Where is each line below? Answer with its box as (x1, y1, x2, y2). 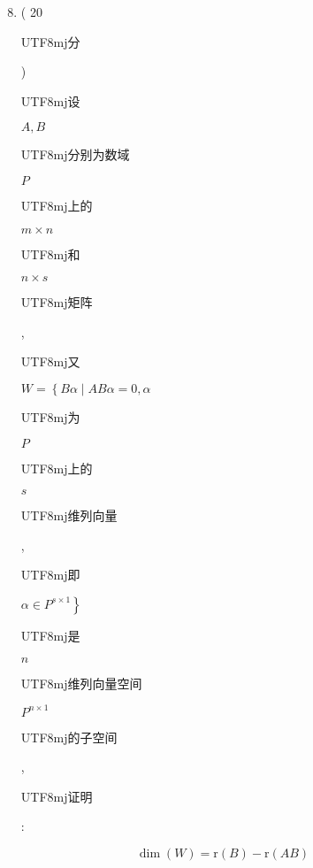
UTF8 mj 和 (20, 244, 80, 263)
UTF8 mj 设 (20, 91, 80, 110)
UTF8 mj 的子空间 (20, 727, 118, 746)
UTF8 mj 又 (20, 352, 80, 371)
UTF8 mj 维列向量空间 (20, 673, 142, 692)
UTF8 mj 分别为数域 (20, 145, 130, 164)
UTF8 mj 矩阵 (20, 293, 93, 311)
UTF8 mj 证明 (20, 787, 93, 805)
